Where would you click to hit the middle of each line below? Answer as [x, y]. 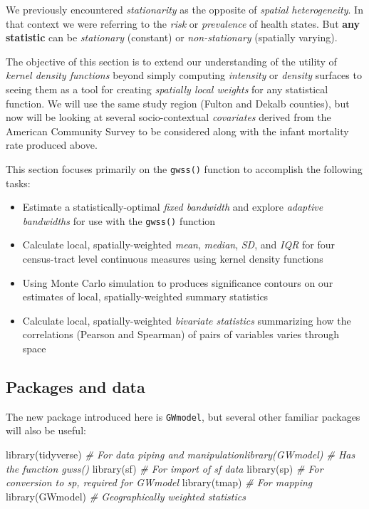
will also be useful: [46, 430]
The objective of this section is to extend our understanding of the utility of [171, 61]
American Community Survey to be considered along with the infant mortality [177, 131]
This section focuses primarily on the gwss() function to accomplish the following [184, 168]
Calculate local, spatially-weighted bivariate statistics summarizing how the [187, 320]
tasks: [18, 183]
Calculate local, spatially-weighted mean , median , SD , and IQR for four [179, 245]
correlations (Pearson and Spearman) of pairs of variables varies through [181, 334]
